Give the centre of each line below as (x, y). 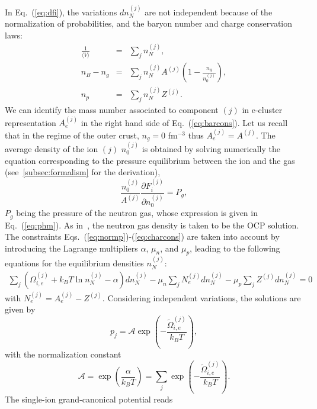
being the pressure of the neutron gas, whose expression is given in (137, 213)
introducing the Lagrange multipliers (71, 248)
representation (31, 122)
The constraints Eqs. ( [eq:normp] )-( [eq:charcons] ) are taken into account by (142, 236)
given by (20, 309)
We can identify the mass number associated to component (112, 109)
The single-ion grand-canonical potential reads (89, 399)
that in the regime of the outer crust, (72, 135)
